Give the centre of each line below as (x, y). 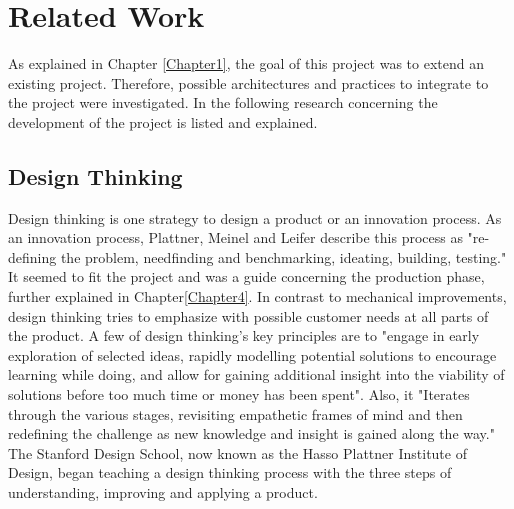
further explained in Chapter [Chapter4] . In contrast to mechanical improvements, (257, 296)
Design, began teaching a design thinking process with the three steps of (230, 472)
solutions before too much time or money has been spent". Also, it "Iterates (239, 394)
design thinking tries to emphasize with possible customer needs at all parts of (248, 315)
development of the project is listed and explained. (163, 121)
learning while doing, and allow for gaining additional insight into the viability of (256, 374)
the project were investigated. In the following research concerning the (223, 102)
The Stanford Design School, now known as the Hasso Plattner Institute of (237, 452)
